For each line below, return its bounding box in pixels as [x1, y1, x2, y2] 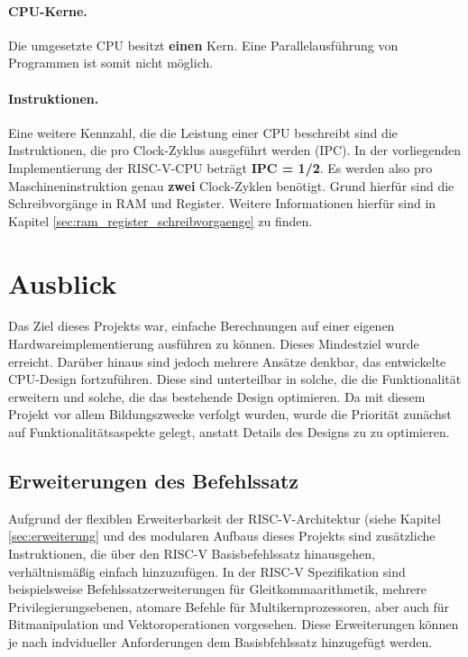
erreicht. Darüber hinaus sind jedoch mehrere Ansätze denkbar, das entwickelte [8, 351, 446, 370]
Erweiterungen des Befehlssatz [8, 467, 299, 495]
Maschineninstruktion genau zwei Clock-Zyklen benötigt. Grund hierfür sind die [8, 176, 454, 195]
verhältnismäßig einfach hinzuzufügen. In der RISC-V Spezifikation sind [8, 561, 406, 580]
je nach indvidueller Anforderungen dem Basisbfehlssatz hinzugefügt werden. [8, 632, 433, 651]
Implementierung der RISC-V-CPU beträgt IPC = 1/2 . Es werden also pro [8, 158, 433, 177]
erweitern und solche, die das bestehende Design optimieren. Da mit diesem [8, 387, 426, 406]
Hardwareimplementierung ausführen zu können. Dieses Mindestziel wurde [8, 334, 419, 353]
